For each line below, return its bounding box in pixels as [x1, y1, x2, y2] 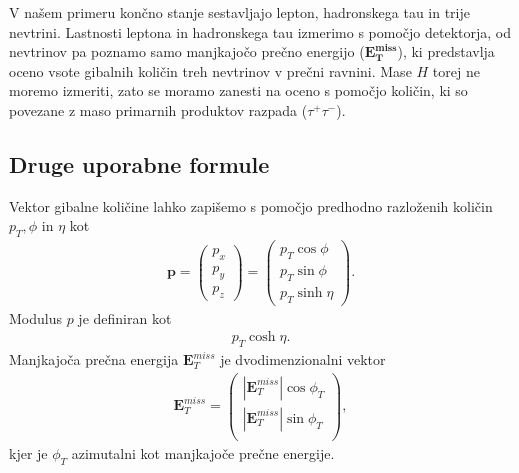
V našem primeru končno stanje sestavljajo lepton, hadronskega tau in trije [9, 2, 471, 22]
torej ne [432, 60, 480, 81]
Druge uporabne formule [9, 148, 270, 179]
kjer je [9, 442, 48, 463]
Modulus [9, 307, 62, 328]
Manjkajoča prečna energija [9, 349, 179, 370]
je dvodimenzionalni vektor [220, 349, 386, 370]
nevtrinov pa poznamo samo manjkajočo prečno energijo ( [9, 41, 365, 62]
